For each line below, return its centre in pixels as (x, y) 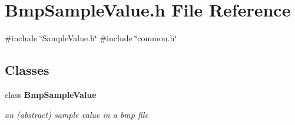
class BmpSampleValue (51, 94)
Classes (27, 70)
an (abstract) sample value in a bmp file (77, 114)
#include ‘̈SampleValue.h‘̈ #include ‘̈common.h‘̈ (91, 38)
